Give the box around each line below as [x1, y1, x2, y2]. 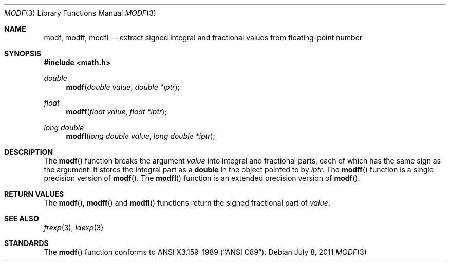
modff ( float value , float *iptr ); [66, 107, 167, 116]
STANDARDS [4, 239, 49, 248]
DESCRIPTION [4, 148, 53, 156]
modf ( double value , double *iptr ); [66, 83, 180, 91]
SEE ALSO [4, 214, 39, 223]
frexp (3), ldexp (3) [44, 223, 104, 232]
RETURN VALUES [4, 190, 64, 198]
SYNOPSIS [4, 49, 42, 58]
